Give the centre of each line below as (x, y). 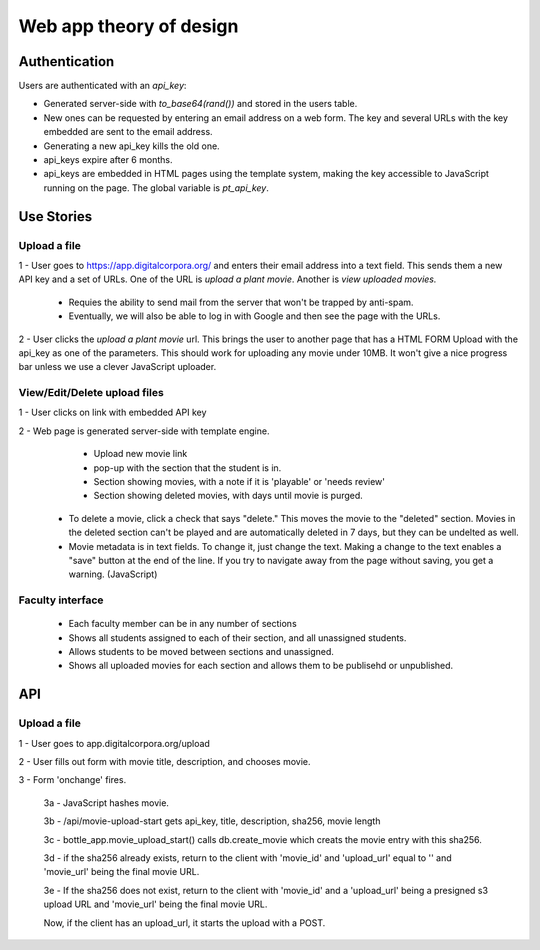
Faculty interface (61, 600)
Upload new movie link (140, 454)
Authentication (66, 61)
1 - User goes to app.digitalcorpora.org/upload (114, 743)
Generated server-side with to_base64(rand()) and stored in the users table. (200, 104)
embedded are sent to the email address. (128, 132)
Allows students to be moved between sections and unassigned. (201, 652)
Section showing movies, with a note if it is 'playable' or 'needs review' (239, 481)
